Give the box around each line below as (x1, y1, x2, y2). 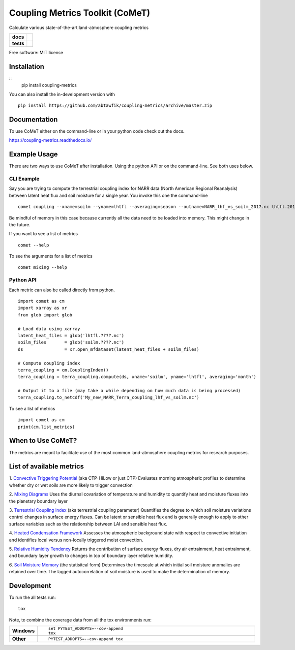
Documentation (9, 115, 58, 124)
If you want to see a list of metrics (9, 231, 78, 237)
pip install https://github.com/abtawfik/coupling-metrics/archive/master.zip (18, 103, 212, 108)
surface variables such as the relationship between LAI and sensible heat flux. (9, 521, 167, 526)
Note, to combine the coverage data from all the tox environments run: (9, 617, 152, 622)
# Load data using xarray (18, 326, 81, 332)
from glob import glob (18, 312, 73, 317)
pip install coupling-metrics (21, 82, 77, 88)
